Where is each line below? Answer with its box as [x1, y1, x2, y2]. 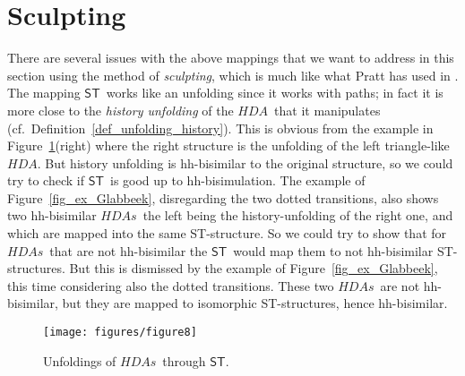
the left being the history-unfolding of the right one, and [142, 206, 453, 225]
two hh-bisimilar [7, 206, 97, 225]
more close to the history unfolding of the [7, 100, 234, 119]
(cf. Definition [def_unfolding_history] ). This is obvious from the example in [7, 118, 434, 137]
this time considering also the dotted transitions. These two [7, 276, 334, 295]
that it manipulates [274, 100, 381, 119]
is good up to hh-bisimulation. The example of [109, 171, 366, 190]
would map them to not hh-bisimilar [233, 241, 434, 260]
